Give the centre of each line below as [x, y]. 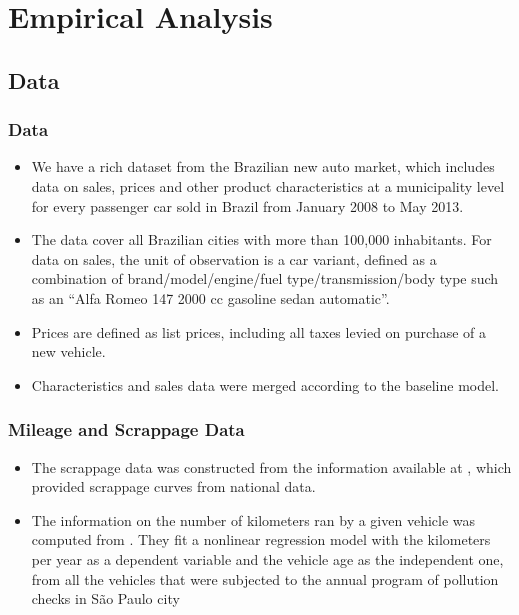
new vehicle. [68, 351]
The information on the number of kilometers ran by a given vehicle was [253, 519]
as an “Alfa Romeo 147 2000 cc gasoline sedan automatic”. [210, 297]
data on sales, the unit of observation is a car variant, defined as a [234, 258]
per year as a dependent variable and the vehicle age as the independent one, [267, 558]
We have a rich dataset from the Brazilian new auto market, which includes [263, 166]
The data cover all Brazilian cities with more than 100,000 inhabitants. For [261, 239]
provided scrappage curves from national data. [173, 486]
